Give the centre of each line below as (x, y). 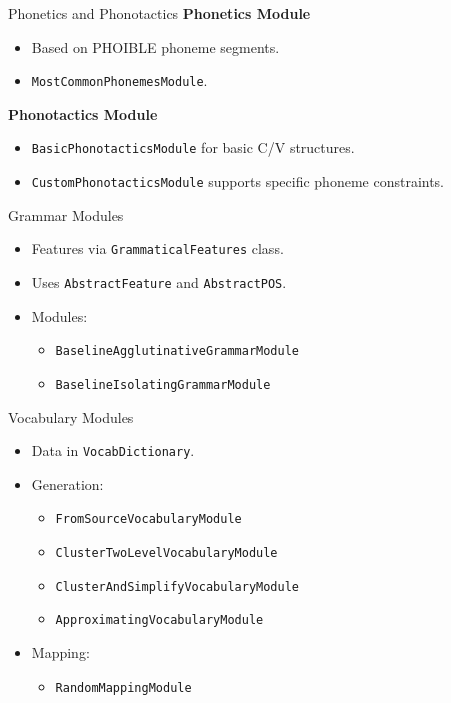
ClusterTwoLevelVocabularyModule (166, 553)
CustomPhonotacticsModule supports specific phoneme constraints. (238, 181)
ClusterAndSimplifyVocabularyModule (177, 586)
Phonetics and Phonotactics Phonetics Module (159, 13)
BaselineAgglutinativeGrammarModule (177, 351)
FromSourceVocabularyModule (148, 519)
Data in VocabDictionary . (113, 450)
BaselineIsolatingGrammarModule (163, 384)
